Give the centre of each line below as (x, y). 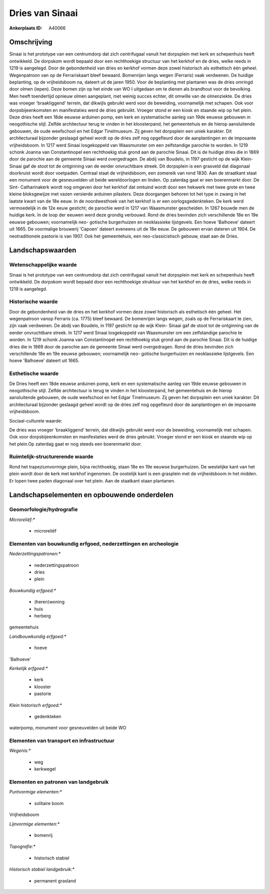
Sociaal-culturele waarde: (36, 420)
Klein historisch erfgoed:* (35, 705)
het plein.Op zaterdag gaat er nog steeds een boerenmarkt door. (75, 444)
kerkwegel (45, 769)
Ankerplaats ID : (26, 28)
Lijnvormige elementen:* (34, 824)
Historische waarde (33, 301)
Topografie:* (22, 846)
